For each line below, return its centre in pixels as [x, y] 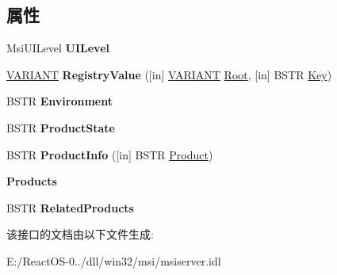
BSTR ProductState [61, 127]
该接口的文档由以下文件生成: [80, 234]
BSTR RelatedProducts [70, 207]
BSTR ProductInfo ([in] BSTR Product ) [110, 154]
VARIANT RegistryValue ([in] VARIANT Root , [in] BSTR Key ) [169, 74]
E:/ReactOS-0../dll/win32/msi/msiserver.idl [114, 260]
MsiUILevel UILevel [58, 48]
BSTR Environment [60, 101]
